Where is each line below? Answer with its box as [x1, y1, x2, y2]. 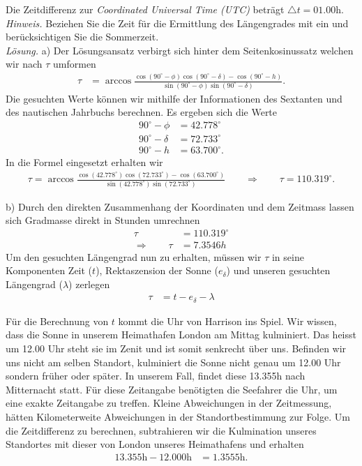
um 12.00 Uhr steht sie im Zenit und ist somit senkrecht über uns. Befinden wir [6, 340, 347, 355]
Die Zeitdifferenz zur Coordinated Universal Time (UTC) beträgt [6, 2, 285, 16]
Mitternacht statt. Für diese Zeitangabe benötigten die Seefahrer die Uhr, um [6, 382, 338, 396]
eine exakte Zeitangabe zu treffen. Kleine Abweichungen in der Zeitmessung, [6, 396, 332, 410]
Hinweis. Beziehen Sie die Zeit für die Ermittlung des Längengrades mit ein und [6, 15, 349, 30]
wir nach [6, 57, 43, 71]
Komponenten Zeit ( [6, 263, 93, 278]
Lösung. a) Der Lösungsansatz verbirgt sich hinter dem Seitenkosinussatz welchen [6, 43, 354, 57]
